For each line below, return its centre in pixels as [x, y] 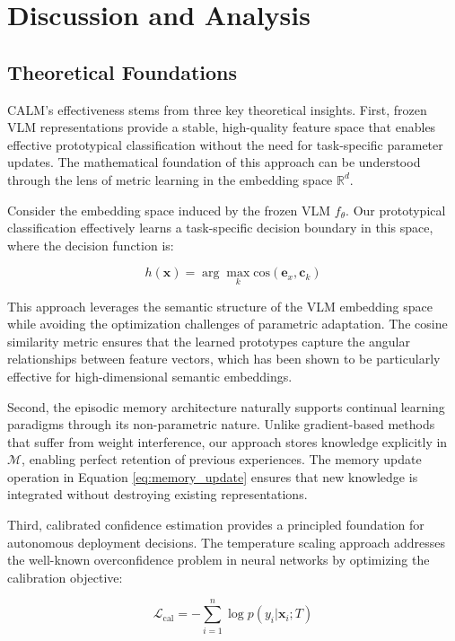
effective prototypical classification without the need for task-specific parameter [225, 144]
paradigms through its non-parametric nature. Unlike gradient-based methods [221, 424]
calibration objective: [65, 577]
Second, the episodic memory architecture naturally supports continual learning [226, 406]
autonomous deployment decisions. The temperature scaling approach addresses [226, 542]
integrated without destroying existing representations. [157, 494]
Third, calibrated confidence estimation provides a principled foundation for [216, 525]
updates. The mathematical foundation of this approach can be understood [214, 162]
